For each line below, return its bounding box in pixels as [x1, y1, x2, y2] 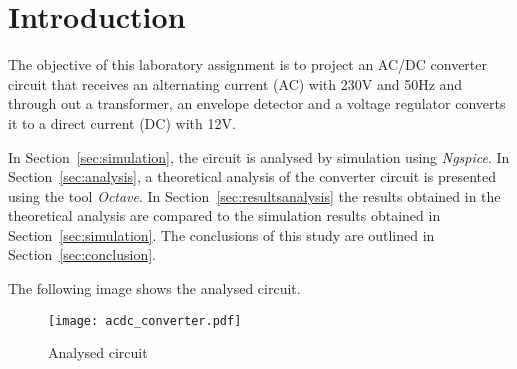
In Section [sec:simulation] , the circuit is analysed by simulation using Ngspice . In [8, 146, 510, 167]
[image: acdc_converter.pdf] [48, 313, 242, 328]
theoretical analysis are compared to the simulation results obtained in [8, 205, 441, 226]
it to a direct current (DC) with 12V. [8, 112, 236, 133]
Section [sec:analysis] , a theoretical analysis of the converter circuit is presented [8, 166, 496, 187]
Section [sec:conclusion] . [8, 244, 156, 265]
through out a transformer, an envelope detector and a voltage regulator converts [8, 93, 506, 114]
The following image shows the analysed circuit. [8, 278, 301, 299]
